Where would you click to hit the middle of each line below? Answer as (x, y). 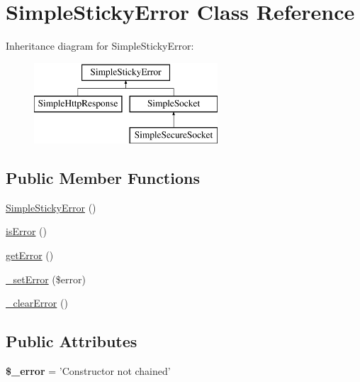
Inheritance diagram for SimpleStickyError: (100, 46)
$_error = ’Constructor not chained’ (88, 371)
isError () (26, 231)
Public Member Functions (103, 178)
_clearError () (37, 303)
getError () (30, 255)
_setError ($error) (46, 279)
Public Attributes (72, 341)
